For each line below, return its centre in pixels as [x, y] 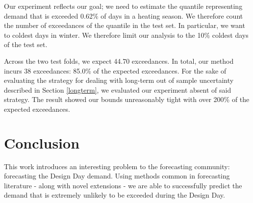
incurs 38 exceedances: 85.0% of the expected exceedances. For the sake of [115, 70]
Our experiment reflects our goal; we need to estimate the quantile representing [123, 6]
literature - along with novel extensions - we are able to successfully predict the [123, 185]
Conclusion [42, 142]
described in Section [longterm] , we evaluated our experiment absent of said [118, 89]
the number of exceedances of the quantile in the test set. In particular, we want [125, 25]
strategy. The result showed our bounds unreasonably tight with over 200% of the [127, 99]
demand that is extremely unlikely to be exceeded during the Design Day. [114, 195]
